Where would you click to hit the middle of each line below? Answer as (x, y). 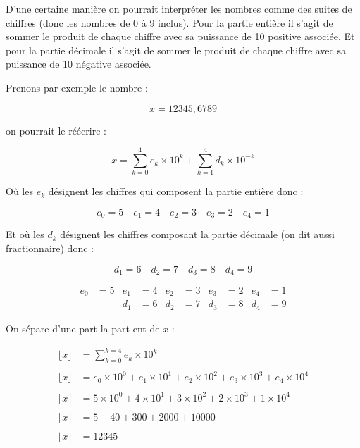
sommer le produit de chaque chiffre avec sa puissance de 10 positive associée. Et (180, 36)
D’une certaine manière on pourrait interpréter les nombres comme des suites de (179, 8)
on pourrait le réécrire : (56, 130)
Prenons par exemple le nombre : (77, 87)
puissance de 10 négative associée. (79, 64)
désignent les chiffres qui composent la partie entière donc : (176, 191)
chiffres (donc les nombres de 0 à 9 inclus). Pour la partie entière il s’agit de (169, 22)
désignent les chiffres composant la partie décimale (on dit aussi (197, 234)
